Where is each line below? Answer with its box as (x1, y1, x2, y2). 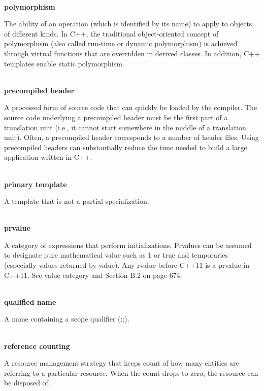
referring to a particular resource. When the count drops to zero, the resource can (4, 367, 258, 378)
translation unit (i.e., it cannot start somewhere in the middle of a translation (4, 122, 246, 132)
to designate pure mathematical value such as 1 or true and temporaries (4, 250, 228, 260)
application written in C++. (4, 152, 92, 162)
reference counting (4, 340, 70, 351)
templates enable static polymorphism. (4, 58, 124, 68)
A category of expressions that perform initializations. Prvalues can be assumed (4, 239, 252, 250)
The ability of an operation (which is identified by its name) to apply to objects (4, 18, 252, 29)
